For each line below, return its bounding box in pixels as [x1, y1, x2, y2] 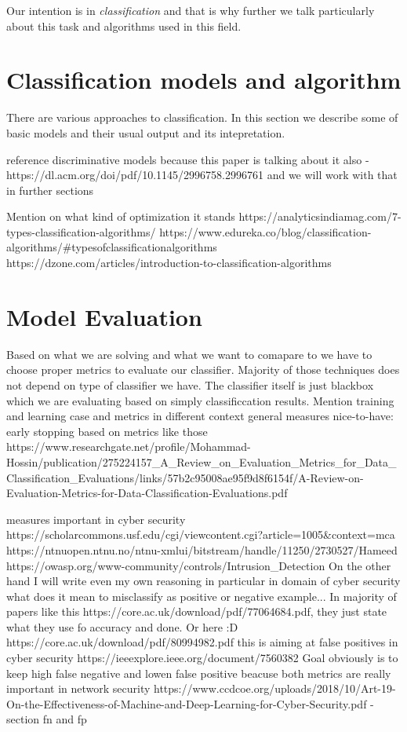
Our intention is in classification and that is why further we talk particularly [6, 2, 375, 18]
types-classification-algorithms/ [6, 223, 156, 240]
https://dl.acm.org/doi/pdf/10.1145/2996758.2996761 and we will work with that [6, 167, 398, 183]
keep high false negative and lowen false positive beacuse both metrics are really [6, 664, 391, 681]
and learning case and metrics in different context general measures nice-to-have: [6, 408, 394, 424]
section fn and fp [6, 711, 87, 727]
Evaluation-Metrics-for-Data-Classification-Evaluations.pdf [6, 485, 288, 501]
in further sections [6, 181, 94, 198]
